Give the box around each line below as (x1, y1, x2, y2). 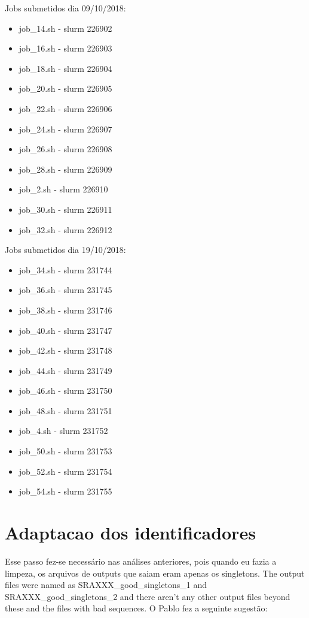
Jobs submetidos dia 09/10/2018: (5, 2, 126, 14)
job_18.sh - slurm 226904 (19, 62, 112, 74)
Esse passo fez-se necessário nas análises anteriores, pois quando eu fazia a (5, 554, 277, 567)
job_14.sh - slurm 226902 (19, 22, 112, 34)
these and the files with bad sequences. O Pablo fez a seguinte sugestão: (5, 602, 268, 614)
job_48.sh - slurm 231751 (19, 404, 112, 417)
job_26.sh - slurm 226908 (19, 143, 112, 155)
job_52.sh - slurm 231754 (19, 465, 112, 477)
